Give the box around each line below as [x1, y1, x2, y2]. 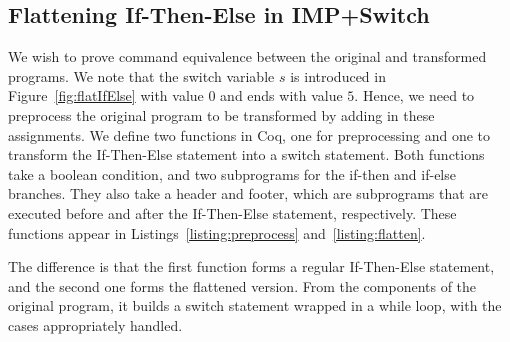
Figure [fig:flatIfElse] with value [8, 85, 204, 106]
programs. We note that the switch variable [8, 65, 275, 86]
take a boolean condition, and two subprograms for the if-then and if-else [8, 163, 456, 184]
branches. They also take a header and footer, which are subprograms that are [8, 183, 489, 204]
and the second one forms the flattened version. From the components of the [8, 275, 477, 296]
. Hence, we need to [354, 85, 475, 106]
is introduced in [290, 65, 386, 86]
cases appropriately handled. [8, 314, 183, 335]
